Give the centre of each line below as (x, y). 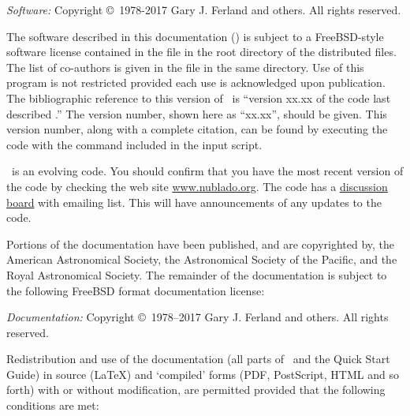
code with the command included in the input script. (134, 144)
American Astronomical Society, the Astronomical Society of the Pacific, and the (202, 259)
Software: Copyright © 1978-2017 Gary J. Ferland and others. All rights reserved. (204, 9)
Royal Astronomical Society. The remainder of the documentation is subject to (197, 274)
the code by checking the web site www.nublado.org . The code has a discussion (197, 186)
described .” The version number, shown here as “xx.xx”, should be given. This (197, 113)
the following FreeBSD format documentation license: (136, 290)
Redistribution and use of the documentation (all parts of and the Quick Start (198, 359)
